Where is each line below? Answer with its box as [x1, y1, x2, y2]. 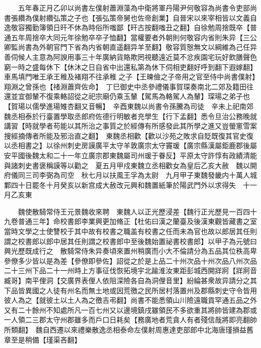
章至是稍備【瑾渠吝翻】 [4, 334, 81, 344]
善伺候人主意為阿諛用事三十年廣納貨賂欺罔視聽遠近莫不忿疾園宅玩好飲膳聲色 [4, 51, 257, 62]
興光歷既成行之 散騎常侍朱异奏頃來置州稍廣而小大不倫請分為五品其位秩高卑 [4, 246, 257, 256]
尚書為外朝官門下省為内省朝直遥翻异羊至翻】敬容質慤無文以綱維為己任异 [18, 42, 257, 52]
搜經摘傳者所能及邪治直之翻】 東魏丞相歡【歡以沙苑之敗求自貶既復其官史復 [4, 130, 253, 141]
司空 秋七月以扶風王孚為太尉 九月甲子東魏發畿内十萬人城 [60, 170, 257, 180]
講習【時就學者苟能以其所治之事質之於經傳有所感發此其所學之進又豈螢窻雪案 [4, 121, 257, 131]
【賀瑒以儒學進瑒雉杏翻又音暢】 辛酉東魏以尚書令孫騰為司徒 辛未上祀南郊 [4, 100, 253, 111]
